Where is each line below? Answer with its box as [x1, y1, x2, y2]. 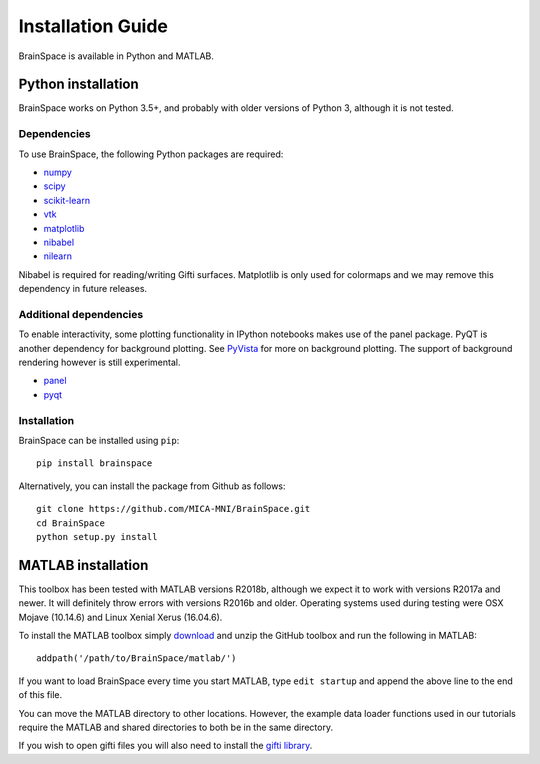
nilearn [43, 250, 72, 262]
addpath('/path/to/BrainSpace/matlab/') [36, 653, 237, 664]
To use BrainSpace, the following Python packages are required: [18, 148, 284, 160]
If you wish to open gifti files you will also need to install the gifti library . [18, 740, 313, 752]
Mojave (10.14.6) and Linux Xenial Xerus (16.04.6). [18, 611, 223, 623]
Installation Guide [18, 15, 169, 37]
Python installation [18, 76, 139, 93]
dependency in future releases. [18, 283, 148, 295]
